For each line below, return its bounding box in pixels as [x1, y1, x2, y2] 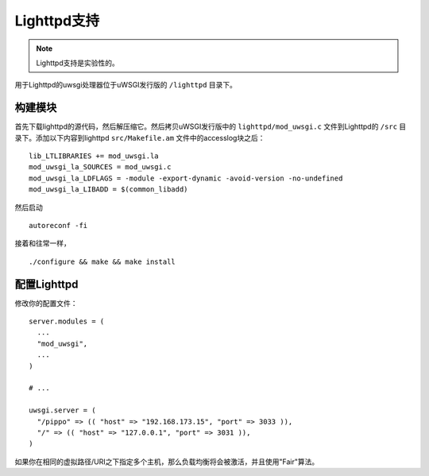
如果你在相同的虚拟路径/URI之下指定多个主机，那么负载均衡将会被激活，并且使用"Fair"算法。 [14, 457, 319, 466]
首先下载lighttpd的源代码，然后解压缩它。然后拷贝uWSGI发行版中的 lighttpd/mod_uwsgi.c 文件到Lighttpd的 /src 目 [14, 122, 407, 131]
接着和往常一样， [14, 238, 71, 248]
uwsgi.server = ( [29, 406, 96, 415]
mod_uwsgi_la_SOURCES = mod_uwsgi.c [29, 163, 172, 172]
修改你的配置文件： [14, 298, 78, 308]
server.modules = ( [29, 317, 105, 326]
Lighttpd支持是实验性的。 [36, 58, 119, 68]
